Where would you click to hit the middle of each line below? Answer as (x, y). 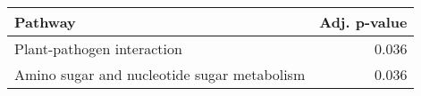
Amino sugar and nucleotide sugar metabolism (160, 74)
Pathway (45, 22)
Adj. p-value (363, 22)
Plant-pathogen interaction (98, 48)
